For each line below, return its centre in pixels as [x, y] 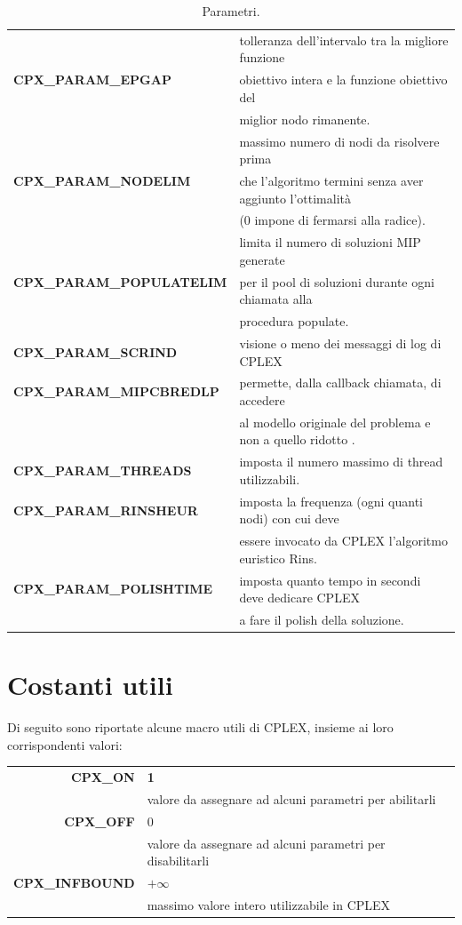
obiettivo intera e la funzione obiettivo [343, 80]
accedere [262, 400]
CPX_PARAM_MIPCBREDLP [116, 391]
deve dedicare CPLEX [299, 598]
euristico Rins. [278, 558]
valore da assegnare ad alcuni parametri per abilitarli [291, 799]
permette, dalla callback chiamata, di [340, 383]
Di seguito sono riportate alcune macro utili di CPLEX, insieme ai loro [200, 727]
